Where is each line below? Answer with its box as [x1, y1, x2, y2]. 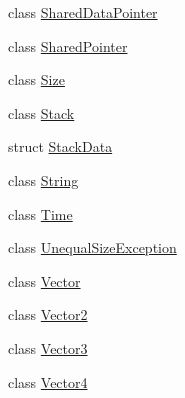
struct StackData [8, 136, 113, 157]
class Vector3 [8, 337, 88, 358]
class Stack [8, 102, 75, 123]
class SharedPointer [8, 35, 128, 56]
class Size [8, 69, 65, 90]
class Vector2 [8, 304, 88, 325]
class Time [8, 203, 73, 224]
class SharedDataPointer [8, 2, 158, 22]
